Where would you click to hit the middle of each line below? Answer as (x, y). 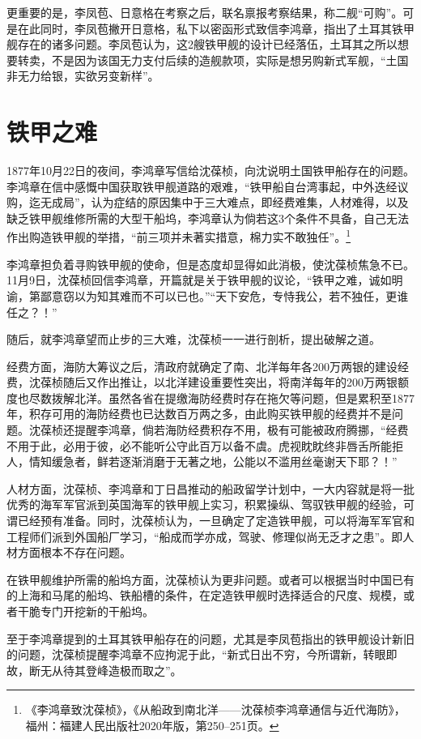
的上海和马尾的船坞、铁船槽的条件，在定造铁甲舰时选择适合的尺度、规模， (205, 595)
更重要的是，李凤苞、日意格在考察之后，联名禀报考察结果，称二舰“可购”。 (205, 12)
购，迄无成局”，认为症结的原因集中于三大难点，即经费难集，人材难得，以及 (208, 202)
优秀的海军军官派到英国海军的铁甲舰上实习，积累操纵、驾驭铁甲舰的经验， (205, 504)
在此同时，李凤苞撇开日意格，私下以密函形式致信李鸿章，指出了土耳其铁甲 (216, 28)
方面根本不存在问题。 (74, 552)
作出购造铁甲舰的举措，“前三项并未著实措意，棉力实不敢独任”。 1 (179, 236)
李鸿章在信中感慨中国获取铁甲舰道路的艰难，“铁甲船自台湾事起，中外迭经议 (208, 186)
